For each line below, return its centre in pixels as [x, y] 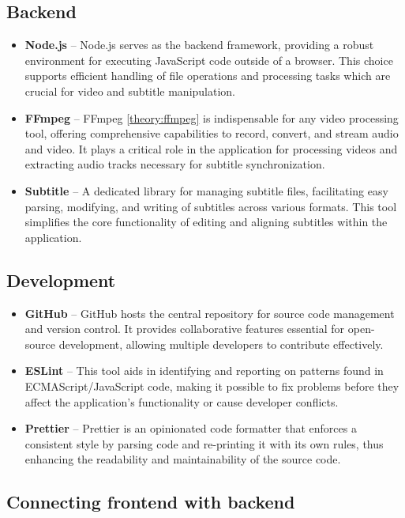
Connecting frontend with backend [151, 502]
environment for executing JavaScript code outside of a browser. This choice [209, 60]
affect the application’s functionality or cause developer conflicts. [182, 401]
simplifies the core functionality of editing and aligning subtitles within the [206, 222]
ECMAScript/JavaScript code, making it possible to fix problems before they [212, 386]
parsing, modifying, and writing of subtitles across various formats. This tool [211, 206]
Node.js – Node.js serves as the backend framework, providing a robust [199, 45]
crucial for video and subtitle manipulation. [130, 91]
